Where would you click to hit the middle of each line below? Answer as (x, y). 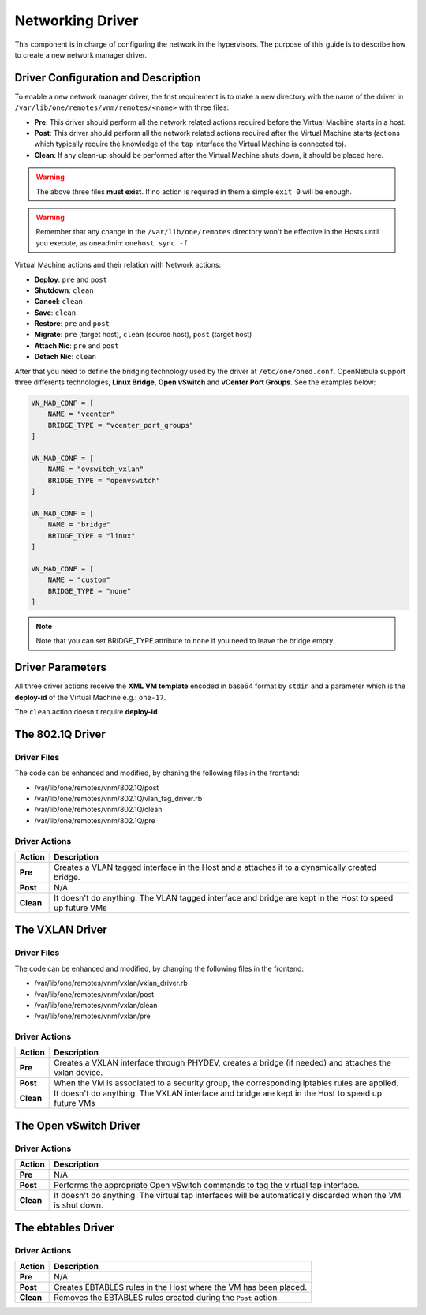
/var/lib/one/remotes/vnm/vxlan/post (94, 994)
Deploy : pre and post (71, 279)
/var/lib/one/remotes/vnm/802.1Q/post (97, 787)
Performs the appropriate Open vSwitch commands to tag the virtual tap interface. (207, 1186)
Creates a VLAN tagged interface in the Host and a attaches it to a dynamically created (215, 867)
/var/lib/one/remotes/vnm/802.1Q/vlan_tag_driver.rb (118, 799)
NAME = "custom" (79, 580)
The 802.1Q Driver (60, 734)
